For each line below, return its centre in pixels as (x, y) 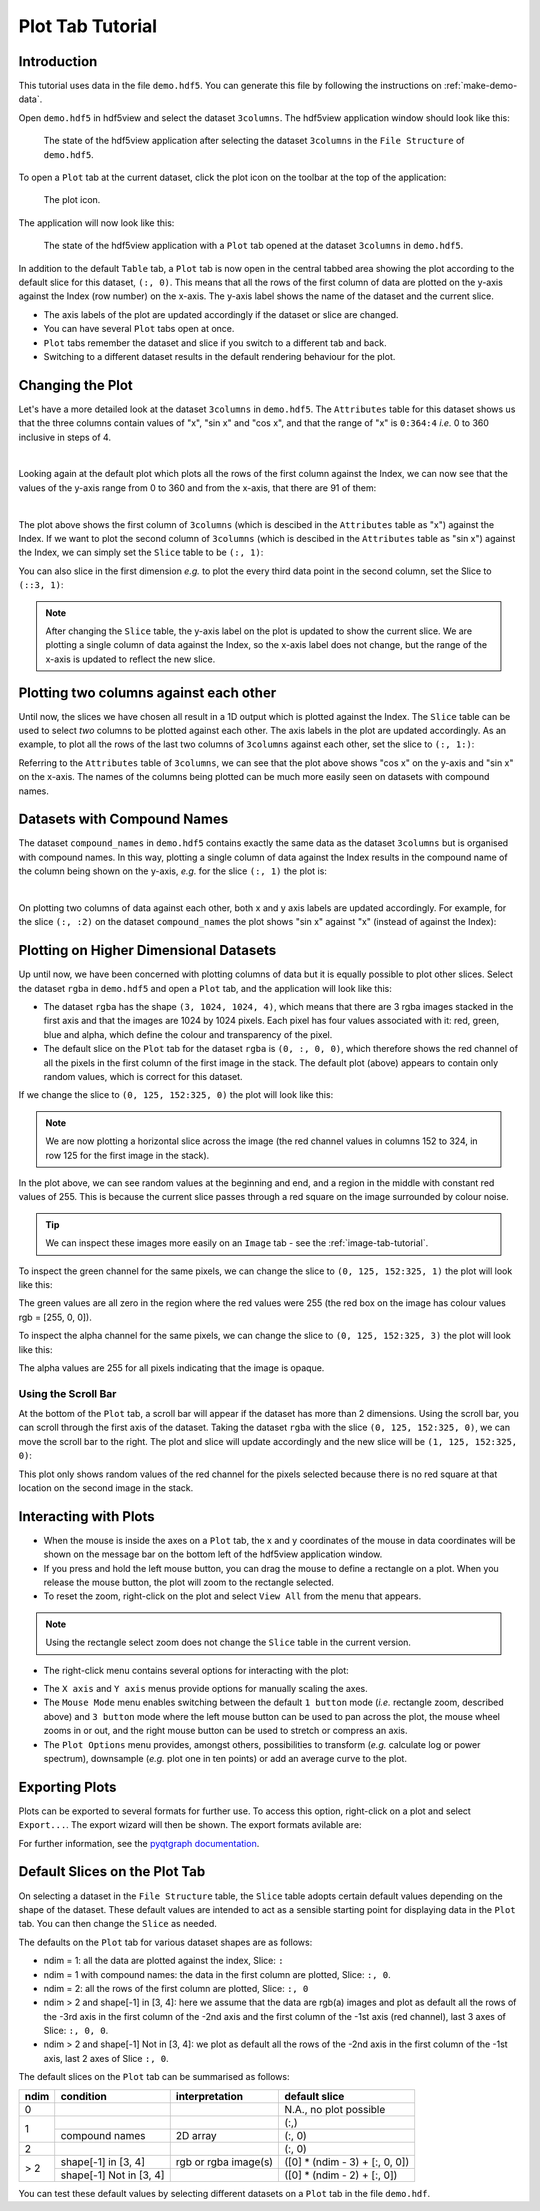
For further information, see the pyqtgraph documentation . (139, 1843)
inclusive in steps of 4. (65, 437)
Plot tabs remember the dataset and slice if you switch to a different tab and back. (215, 342)
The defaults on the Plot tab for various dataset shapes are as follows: (165, 1942)
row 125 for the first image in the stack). (127, 1155)
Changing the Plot (76, 385)
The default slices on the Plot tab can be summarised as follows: (154, 2077)
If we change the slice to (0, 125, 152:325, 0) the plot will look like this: (176, 1095)
